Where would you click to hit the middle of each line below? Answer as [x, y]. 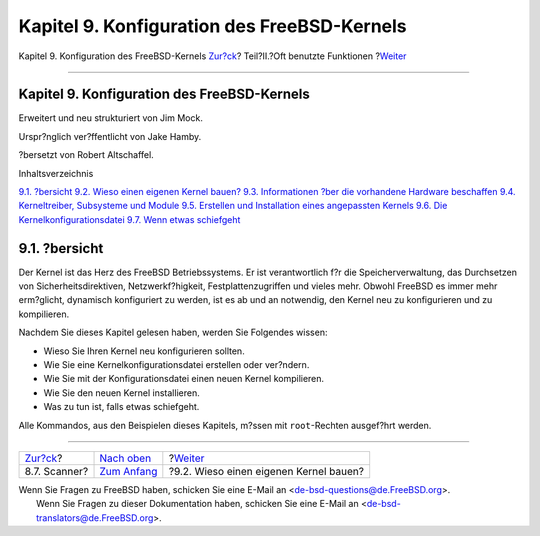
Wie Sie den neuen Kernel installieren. [121, 392]
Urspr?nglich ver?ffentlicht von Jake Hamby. [110, 136]
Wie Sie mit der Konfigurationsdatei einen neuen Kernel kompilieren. [184, 379]
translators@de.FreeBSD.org [95, 517]
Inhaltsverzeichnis [56, 173]
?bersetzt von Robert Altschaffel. [86, 155]
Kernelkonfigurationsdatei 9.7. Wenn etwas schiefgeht [129, 219]
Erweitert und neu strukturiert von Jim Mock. [111, 118]
